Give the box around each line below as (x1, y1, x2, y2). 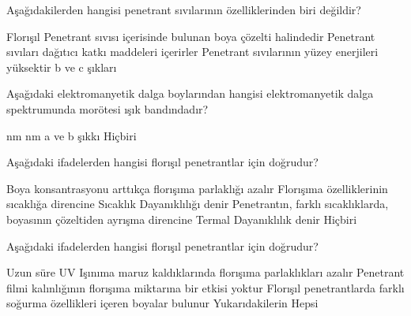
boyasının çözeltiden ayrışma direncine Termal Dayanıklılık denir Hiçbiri (6, 210, 357, 227)
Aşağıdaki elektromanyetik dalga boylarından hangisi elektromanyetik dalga (6, 85, 374, 102)
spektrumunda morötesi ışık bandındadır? (6, 100, 209, 117)
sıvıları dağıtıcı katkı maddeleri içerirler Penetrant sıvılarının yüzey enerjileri (6, 43, 379, 60)
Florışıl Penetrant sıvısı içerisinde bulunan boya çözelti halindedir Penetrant (6, 28, 375, 44)
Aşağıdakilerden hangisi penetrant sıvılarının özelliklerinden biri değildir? (6, 2, 361, 17)
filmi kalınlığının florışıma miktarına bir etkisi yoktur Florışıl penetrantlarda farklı (6, 279, 405, 296)
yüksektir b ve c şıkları (6, 58, 117, 75)
